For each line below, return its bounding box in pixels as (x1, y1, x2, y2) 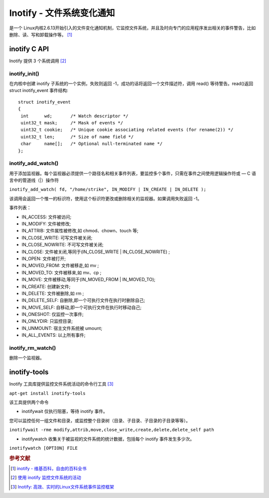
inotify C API (9, 45, 49, 53)
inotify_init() (9, 70, 39, 77)
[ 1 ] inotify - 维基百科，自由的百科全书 (10, 466, 87, 472)
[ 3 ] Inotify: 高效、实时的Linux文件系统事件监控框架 (10, 484, 115, 490)
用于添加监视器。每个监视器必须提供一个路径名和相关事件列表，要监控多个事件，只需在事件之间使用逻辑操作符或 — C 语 (9, 170, 257, 176)
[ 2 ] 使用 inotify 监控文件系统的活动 (10, 475, 82, 481)
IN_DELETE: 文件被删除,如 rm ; (21, 290, 84, 296)
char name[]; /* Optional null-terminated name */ (20, 141, 163, 147)
